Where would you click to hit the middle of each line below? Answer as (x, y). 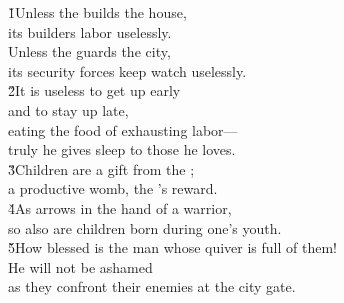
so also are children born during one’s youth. (145, 227)
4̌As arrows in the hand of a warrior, (120, 207)
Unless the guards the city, (89, 51)
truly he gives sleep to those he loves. (122, 149)
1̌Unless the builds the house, (97, 12)
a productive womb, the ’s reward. (113, 188)
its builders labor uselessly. (90, 31)
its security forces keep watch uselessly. (127, 70)
